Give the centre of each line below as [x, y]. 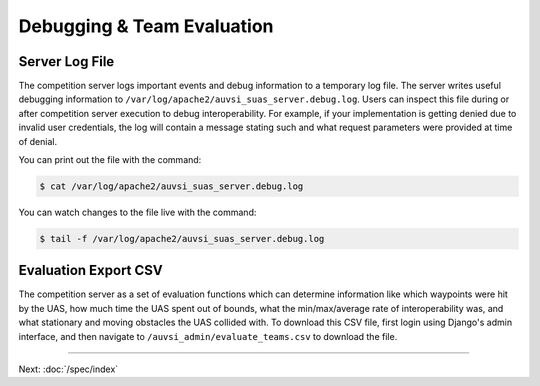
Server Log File [66, 61]
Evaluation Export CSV [91, 270]
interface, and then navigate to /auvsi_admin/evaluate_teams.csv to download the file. [208, 336]
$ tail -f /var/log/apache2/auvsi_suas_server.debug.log [182, 238]
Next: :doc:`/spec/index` [68, 369]
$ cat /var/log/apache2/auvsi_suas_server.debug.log [171, 186]
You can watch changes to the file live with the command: [137, 212]
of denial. [38, 141]
